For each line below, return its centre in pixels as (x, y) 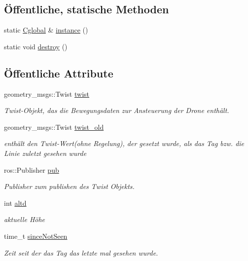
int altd (15, 203)
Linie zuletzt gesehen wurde (45, 153)
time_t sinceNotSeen (36, 236)
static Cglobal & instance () (46, 30)
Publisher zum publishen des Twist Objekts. (69, 186)
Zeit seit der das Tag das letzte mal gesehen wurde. (81, 252)
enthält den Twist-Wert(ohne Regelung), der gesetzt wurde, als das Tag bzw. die (124, 143)
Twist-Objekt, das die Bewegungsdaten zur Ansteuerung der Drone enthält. (117, 110)
